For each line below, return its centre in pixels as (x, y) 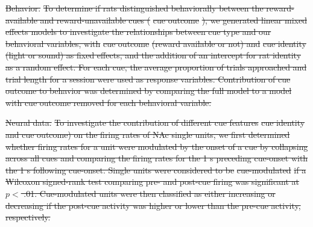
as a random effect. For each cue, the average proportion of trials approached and (156, 67)
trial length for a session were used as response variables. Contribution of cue (148, 79)
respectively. (28, 217)
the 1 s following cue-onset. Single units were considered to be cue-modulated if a (156, 169)
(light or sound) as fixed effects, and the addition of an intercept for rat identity (153, 55)
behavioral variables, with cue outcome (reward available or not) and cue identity (156, 43)
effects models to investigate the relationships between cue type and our (138, 32)
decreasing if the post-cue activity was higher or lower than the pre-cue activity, (153, 205)
